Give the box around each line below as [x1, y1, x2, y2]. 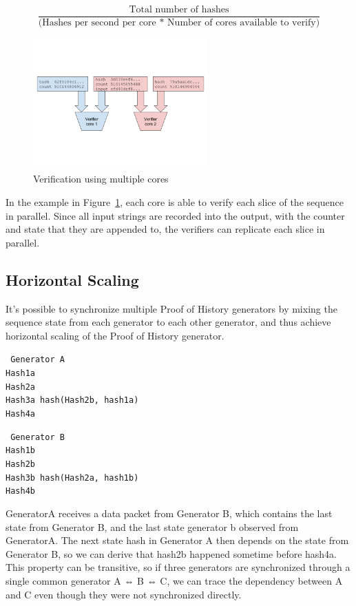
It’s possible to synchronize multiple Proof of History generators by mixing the [6, 301, 337, 315]
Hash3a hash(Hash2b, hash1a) [6, 395, 139, 406]
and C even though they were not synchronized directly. [6, 587, 242, 601]
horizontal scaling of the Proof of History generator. [6, 328, 224, 342]
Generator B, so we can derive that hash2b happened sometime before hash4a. [6, 546, 337, 561]
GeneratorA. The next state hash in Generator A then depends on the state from [6, 533, 349, 547]
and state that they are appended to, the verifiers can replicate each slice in [6, 222, 325, 236]
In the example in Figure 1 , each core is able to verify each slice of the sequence [6, 195, 344, 209]
